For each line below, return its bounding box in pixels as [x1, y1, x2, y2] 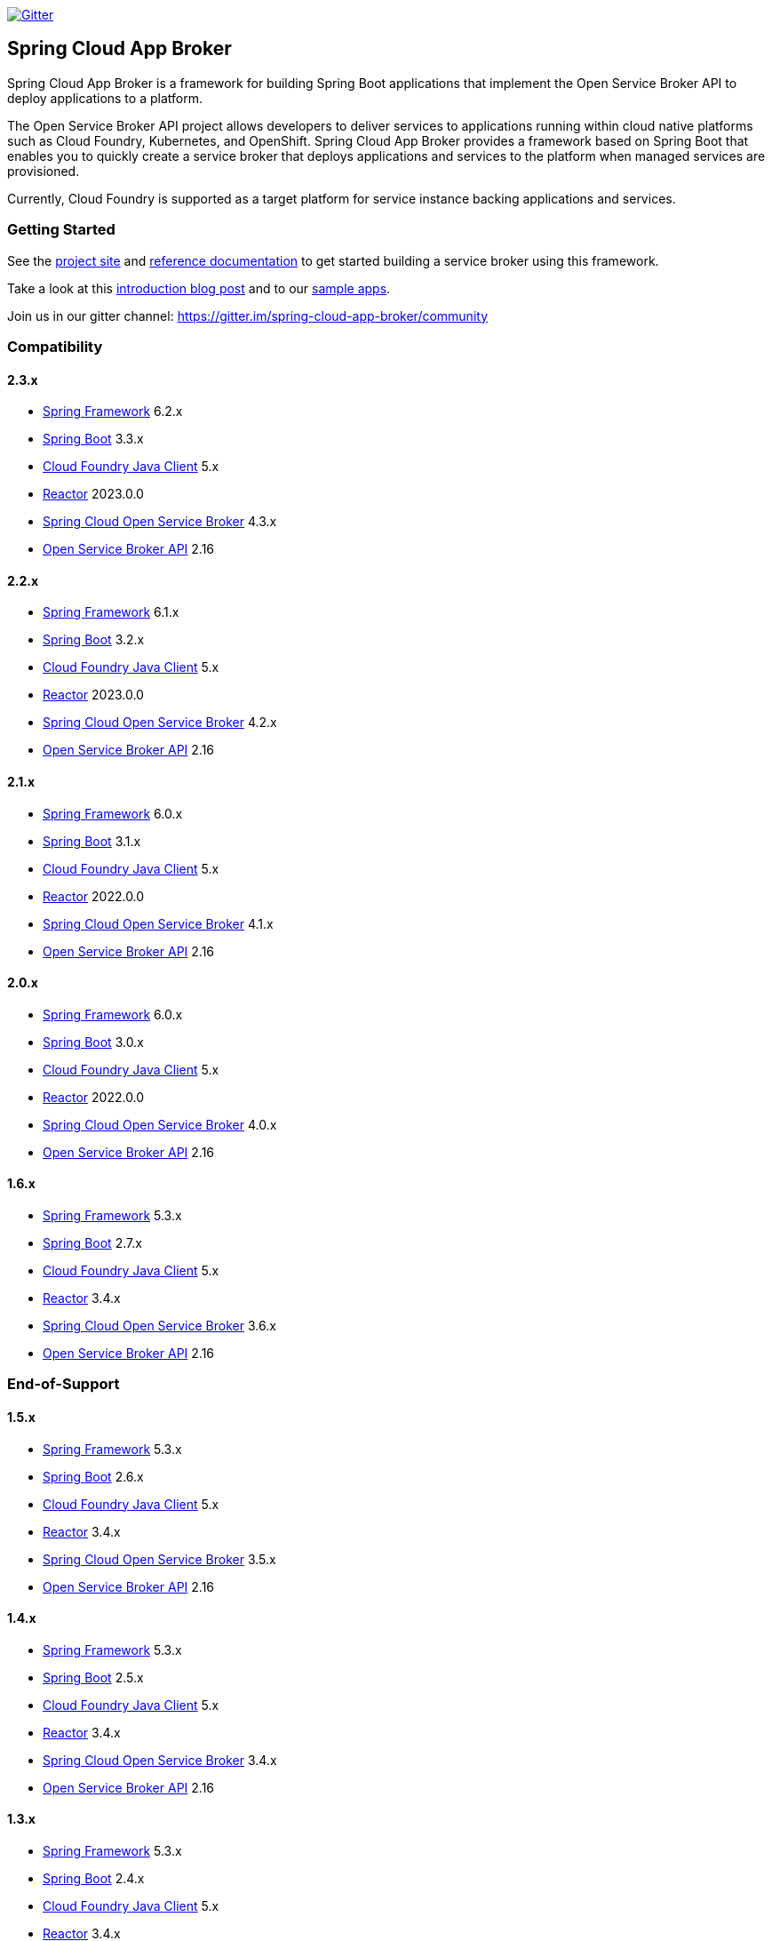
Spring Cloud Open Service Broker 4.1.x [43, 915, 274, 931]
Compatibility [7, 337, 103, 355]
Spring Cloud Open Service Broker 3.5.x [43, 1551, 276, 1567]
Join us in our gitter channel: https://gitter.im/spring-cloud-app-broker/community [7, 308, 489, 323]
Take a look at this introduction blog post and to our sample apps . [7, 280, 391, 296]
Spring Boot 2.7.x [43, 1235, 142, 1251]
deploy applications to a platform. [7, 90, 203, 106]
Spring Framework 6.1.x [43, 604, 179, 620]
